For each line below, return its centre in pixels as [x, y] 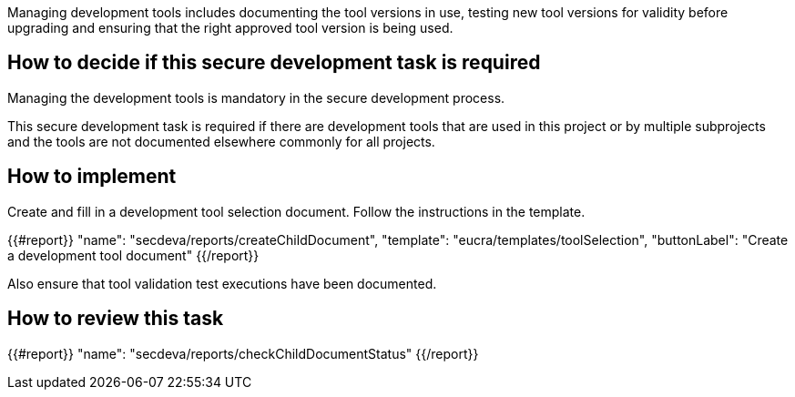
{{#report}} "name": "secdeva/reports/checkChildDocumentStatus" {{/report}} [243, 353]
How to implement [92, 177]
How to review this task [116, 319]
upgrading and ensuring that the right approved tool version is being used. [230, 28]
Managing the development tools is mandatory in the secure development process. [256, 97]
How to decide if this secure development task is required [274, 63]
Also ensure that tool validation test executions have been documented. [222, 283]
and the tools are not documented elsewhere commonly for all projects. [221, 141]
